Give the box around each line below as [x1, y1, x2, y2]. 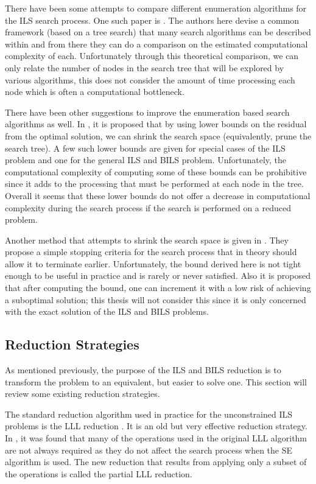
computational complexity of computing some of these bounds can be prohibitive [5, 165, 307, 178]
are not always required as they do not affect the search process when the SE [5, 443, 293, 456]
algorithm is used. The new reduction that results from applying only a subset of [5, 455, 307, 468]
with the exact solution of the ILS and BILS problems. [5, 305, 209, 318]
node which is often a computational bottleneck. [5, 85, 184, 98]
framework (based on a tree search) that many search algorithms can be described [5, 26, 311, 38]
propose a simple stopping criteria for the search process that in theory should [5, 245, 297, 258]
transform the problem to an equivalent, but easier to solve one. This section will [5, 375, 307, 388]
